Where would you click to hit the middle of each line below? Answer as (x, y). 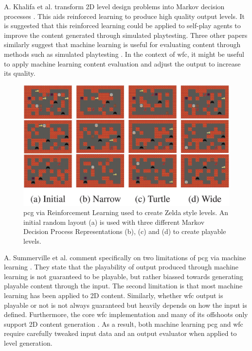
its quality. (20, 73)
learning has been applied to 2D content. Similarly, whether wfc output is (114, 295)
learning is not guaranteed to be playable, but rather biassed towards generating (124, 276)
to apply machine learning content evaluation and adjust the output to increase (122, 63)
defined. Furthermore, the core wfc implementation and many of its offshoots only (126, 314)
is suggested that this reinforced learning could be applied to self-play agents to (122, 25)
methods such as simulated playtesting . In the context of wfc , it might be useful (124, 54)
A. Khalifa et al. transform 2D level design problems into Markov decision (114, 6)
